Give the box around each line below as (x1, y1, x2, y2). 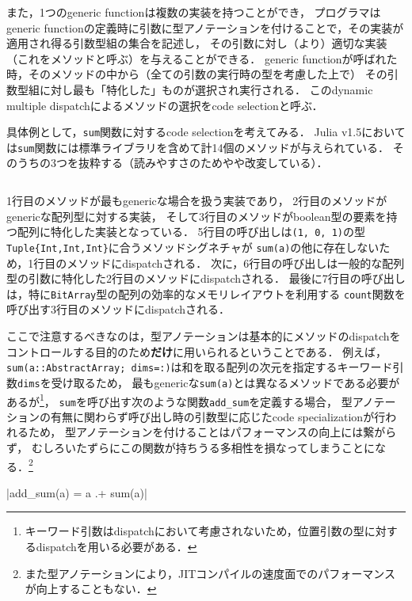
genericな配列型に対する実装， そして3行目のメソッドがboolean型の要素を (6, 207, 387, 224)
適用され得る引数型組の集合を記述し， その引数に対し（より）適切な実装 (6, 35, 387, 51)
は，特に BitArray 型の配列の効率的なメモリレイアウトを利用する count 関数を (6, 285, 406, 302)
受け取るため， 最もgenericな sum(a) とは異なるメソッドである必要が (51, 374, 400, 390)
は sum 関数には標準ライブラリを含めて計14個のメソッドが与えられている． (6, 139, 390, 155)
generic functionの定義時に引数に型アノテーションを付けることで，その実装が (6, 19, 404, 36)
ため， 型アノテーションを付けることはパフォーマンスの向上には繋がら (28, 424, 397, 440)
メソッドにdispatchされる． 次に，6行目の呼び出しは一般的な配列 (67, 254, 405, 271)
